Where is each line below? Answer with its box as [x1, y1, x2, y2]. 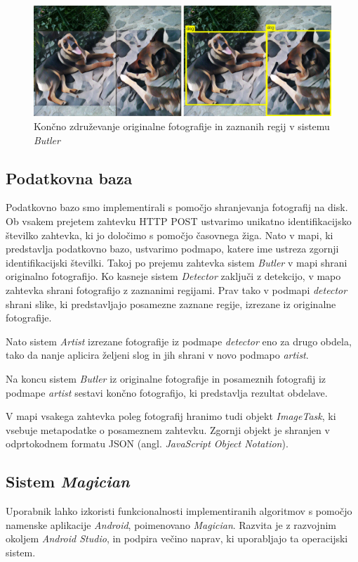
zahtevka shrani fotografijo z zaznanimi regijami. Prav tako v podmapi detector [6, 283, 347, 298]
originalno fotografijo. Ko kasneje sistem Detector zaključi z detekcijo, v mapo [6, 269, 341, 283]
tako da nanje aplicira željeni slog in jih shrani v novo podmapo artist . [6, 347, 309, 362]
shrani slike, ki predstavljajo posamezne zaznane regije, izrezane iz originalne [6, 296, 336, 311]
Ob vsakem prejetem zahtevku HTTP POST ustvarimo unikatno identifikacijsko [6, 214, 352, 229]
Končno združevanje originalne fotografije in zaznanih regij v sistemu [34, 119, 330, 134]
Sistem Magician [6, 471, 130, 492]
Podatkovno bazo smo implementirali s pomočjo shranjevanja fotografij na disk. [6, 200, 348, 215]
